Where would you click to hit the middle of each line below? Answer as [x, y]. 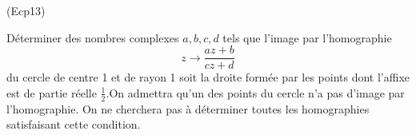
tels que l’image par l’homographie [307, 37]
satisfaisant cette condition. [74, 124]
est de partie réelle [52, 92]
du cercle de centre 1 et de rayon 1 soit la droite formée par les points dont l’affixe [208, 77]
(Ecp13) [26, 10]
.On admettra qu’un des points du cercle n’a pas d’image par [255, 92]
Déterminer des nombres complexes [93, 37]
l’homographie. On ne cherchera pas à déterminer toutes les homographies [188, 108]
